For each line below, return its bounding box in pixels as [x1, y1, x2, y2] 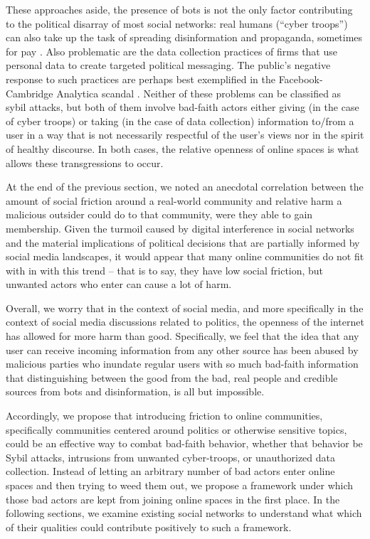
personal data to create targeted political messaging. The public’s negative [6, 58, 331, 73]
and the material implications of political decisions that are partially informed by [6, 235, 360, 250]
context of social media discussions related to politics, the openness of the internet [6, 314, 364, 329]
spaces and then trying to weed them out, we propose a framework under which [6, 478, 354, 492]
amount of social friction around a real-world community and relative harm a [6, 193, 342, 208]
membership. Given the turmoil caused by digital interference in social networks [6, 220, 354, 235]
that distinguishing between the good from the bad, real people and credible [6, 370, 338, 385]
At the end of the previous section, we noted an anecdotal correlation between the [6, 179, 364, 194]
